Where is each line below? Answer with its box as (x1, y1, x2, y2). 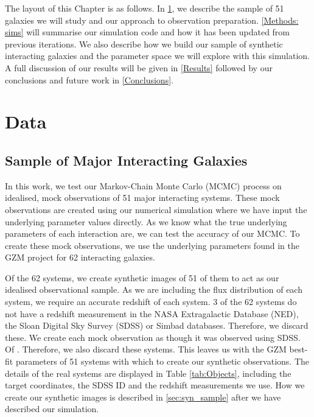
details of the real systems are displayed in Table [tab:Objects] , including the (5, 366, 291, 379)
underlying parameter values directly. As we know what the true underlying (5, 215, 287, 228)
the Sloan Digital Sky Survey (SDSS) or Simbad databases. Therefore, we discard (5, 319, 309, 332)
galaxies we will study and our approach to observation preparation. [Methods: (5, 13, 299, 26)
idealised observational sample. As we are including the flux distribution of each (5, 283, 302, 296)
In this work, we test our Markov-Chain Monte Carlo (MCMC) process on (5, 179, 282, 192)
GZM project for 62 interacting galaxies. (5, 251, 155, 264)
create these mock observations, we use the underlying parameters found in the (5, 239, 299, 251)
